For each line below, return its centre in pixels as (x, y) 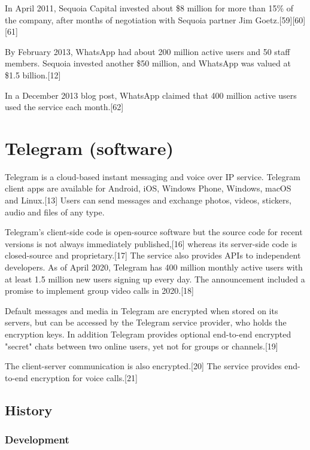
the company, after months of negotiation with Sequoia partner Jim (129, 19)
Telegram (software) (89, 148)
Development (37, 440)
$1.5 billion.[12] (33, 75)
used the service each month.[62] (64, 107)
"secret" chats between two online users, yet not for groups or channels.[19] (142, 346)
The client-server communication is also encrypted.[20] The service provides (143, 366)
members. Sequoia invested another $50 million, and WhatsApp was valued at (148, 63)
